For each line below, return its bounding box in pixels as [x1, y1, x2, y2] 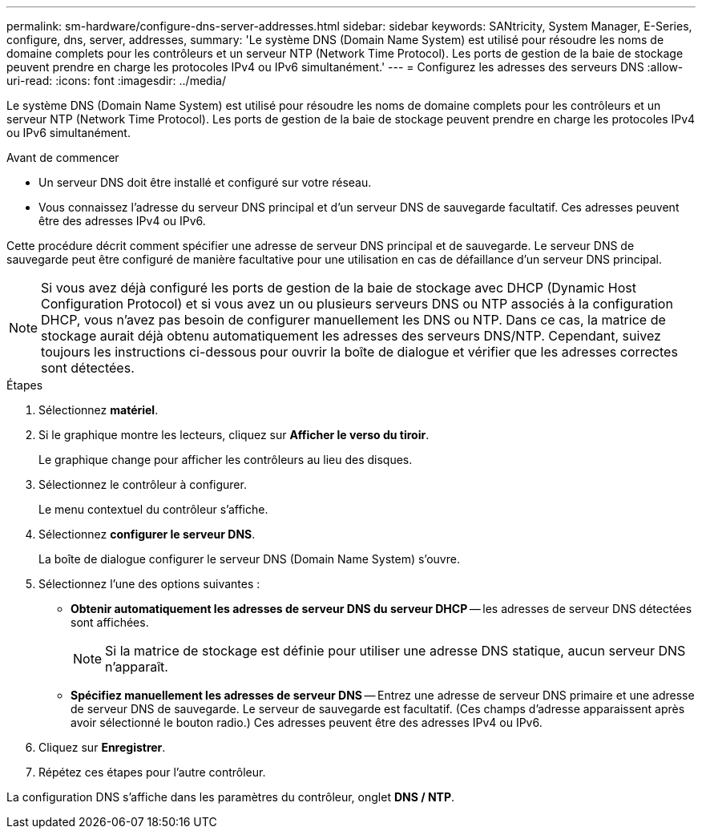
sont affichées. [71, 615, 149, 629]
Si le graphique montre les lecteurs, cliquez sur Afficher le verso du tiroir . [38, 428, 430, 442]
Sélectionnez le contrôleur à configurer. [38, 478, 247, 491]
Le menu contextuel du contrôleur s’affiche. [38, 502, 268, 516]
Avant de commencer [6, 151, 119, 164]
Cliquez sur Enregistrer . [38, 740, 166, 754]
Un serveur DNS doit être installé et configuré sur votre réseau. [38, 175, 372, 189]
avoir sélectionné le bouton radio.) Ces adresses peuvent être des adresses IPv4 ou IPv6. [71, 716, 543, 729]
